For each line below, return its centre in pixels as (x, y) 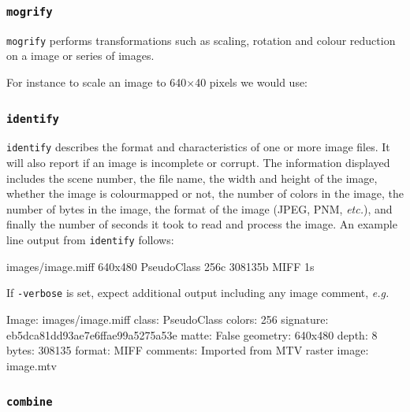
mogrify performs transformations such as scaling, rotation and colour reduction (201, 40)
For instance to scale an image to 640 (97, 82)
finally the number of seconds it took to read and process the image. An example (202, 224)
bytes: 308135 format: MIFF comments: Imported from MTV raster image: (188, 350)
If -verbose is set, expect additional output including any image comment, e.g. (198, 293)
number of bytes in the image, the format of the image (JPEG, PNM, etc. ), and (199, 208)
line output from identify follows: (90, 240)
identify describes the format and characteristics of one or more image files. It (198, 147)
